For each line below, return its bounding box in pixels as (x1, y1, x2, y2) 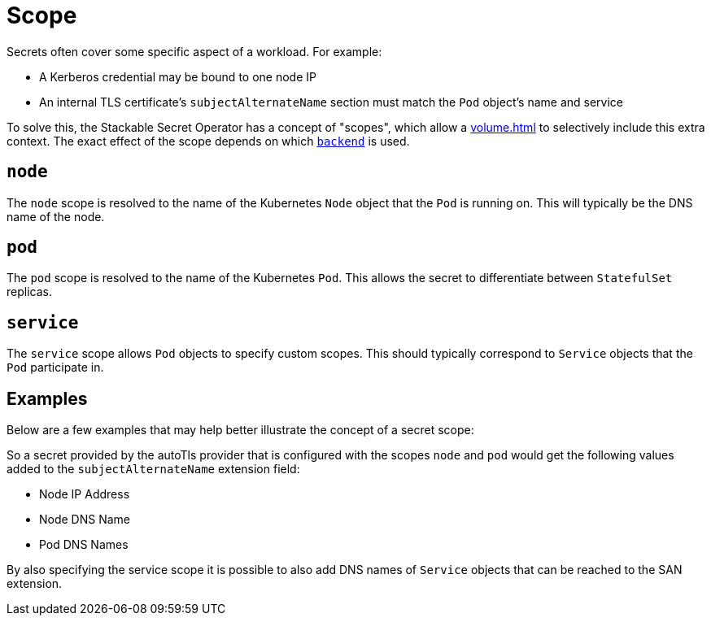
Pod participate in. (7, 360, 104, 375)
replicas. (7, 285, 52, 299)
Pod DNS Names (39, 537, 129, 552)
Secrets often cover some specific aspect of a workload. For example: (7, 44, 382, 59)
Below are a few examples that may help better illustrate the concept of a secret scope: (7, 423, 474, 437)
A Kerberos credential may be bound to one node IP (39, 69, 316, 84)
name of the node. (7, 209, 105, 224)
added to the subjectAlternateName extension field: (7, 462, 300, 476)
